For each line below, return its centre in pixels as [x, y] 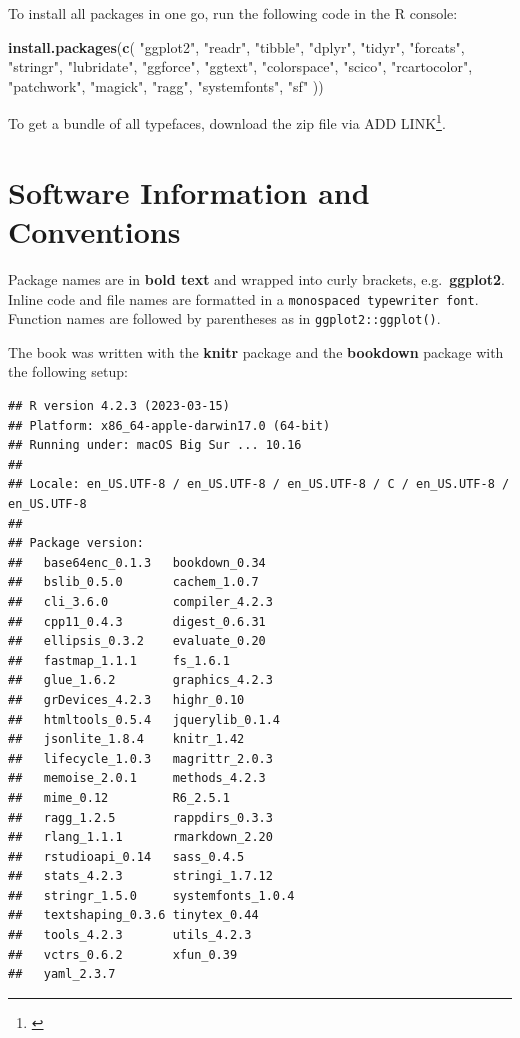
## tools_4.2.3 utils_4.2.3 [130, 935]
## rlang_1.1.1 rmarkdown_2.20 [140, 837]
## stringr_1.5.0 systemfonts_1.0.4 [151, 895]
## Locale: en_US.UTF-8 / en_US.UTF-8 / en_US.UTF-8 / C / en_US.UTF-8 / [259, 484]
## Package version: [76, 543]
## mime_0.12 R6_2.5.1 [119, 797]
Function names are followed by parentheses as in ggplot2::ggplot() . [224, 318]
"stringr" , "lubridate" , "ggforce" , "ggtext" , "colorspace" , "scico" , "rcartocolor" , [240, 66]
